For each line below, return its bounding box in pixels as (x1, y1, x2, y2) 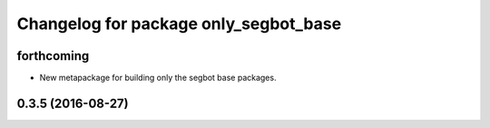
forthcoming (16, 48, 90, 64)
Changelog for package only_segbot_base (16, 14, 342, 34)
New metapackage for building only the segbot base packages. (39, 73, 277, 84)
